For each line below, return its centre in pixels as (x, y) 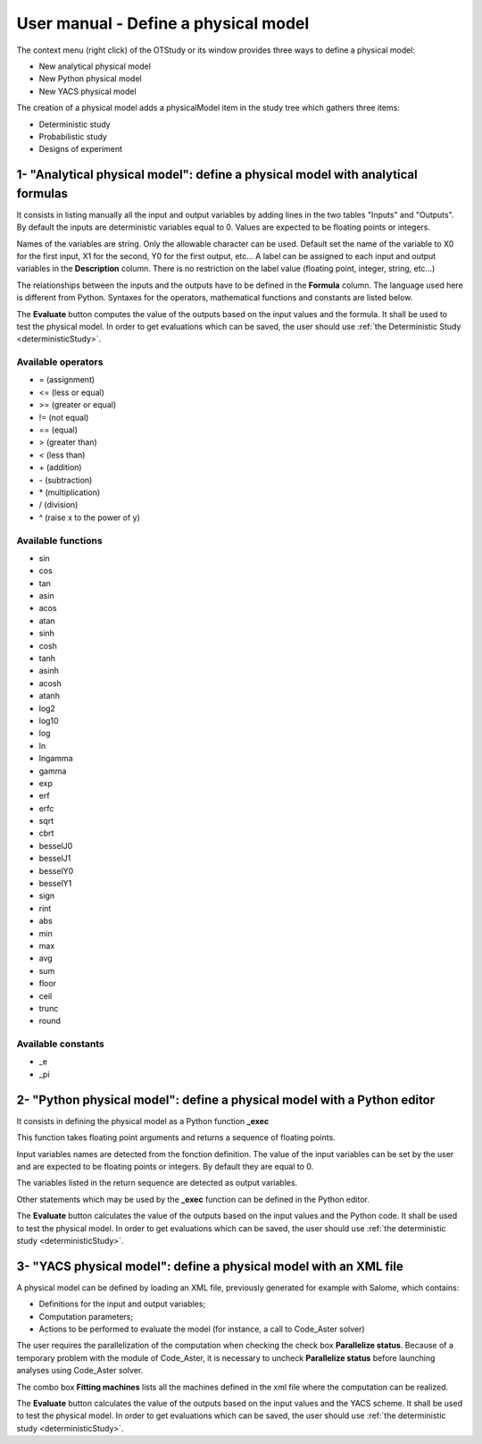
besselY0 (56, 870)
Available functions (59, 541)
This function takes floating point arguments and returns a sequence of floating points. (176, 1138)
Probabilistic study (73, 136)
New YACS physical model (88, 91)
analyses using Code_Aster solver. (80, 1371)
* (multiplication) (70, 492)
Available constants (60, 1044)
